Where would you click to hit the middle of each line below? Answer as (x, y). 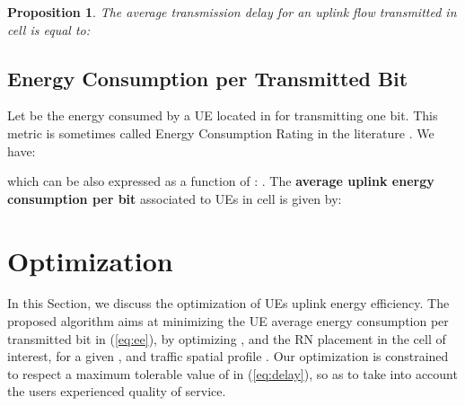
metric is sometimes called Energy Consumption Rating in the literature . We (221, 132)
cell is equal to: (48, 29)
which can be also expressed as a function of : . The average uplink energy (221, 181)
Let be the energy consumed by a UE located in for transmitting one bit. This (223, 115)
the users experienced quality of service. (117, 391)
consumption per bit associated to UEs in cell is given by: (175, 198)
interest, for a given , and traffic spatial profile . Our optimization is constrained (228, 356)
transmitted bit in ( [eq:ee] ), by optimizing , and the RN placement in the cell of (227, 338)
